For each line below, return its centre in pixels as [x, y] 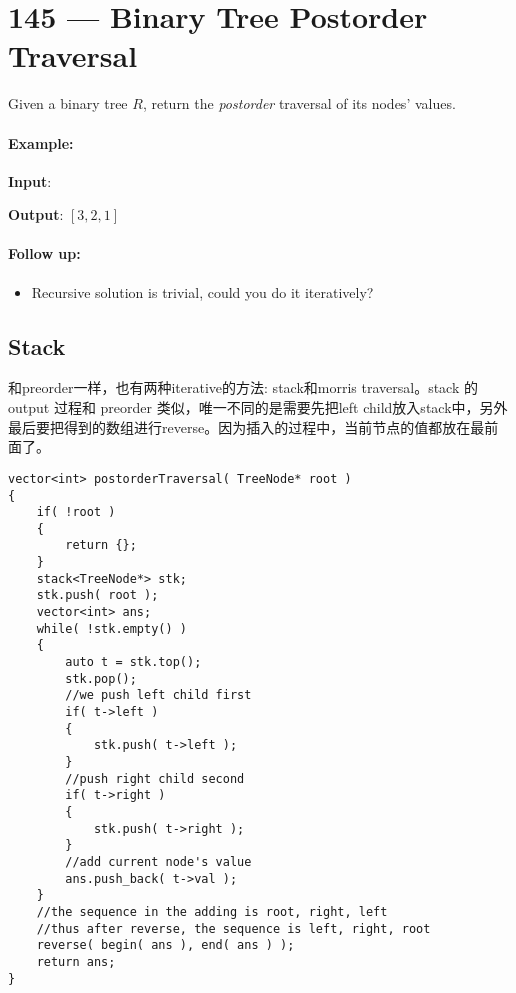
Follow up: [44, 253]
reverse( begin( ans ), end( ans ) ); [165, 945]
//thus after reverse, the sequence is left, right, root [233, 928]
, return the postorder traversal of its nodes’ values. [299, 103]
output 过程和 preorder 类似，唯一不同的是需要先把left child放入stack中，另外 [258, 407]
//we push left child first [158, 695]
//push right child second [155, 778]
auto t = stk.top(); [133, 662]
